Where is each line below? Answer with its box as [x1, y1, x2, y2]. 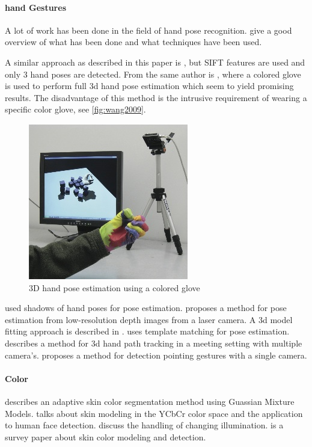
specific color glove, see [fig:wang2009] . [5, 103, 146, 116]
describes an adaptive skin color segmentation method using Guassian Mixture [5, 395, 295, 407]
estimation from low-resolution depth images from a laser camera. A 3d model [5, 313, 293, 325]
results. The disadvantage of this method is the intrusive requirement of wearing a [5, 91, 307, 103]
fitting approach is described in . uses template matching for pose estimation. [5, 325, 290, 338]
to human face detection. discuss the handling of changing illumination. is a [5, 419, 284, 431]
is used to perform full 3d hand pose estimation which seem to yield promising [5, 79, 294, 92]
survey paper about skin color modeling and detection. [5, 430, 206, 443]
